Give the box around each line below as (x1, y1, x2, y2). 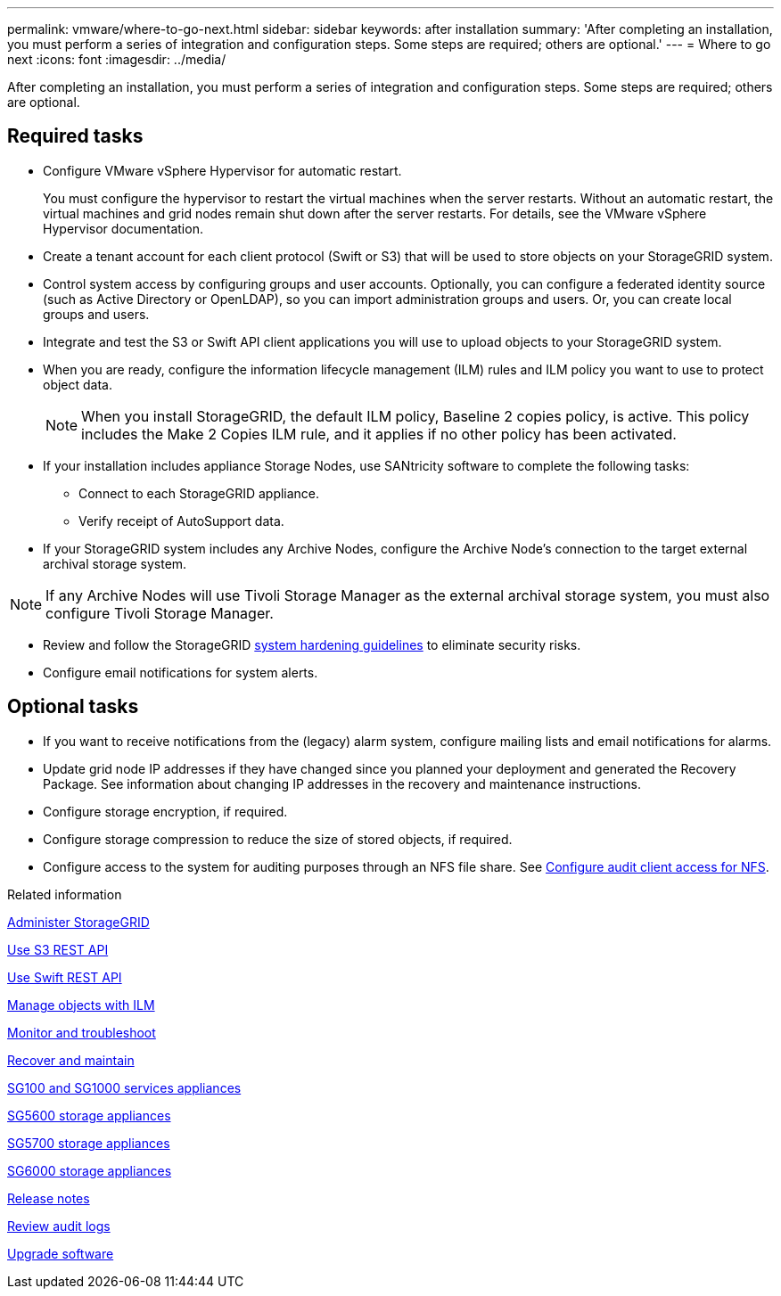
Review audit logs (7, 1218, 111, 1234)
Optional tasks (7, 695, 139, 718)
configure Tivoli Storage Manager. (45, 603, 274, 622)
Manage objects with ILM (7, 997, 155, 1013)
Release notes (7, 1190, 90, 1206)
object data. (43, 376, 113, 392)
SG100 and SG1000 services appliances (7, 1079, 242, 1095)
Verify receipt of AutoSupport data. (78, 513, 284, 529)
